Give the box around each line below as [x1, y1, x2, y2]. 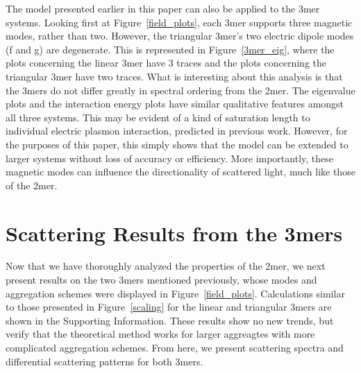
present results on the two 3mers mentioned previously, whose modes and [6, 272, 317, 287]
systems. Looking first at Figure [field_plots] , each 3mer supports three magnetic [6, 15, 353, 29]
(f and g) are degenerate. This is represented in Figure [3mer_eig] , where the [6, 42, 335, 56]
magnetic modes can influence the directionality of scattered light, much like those [6, 164, 355, 179]
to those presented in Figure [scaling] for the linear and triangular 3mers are [6, 300, 332, 314]
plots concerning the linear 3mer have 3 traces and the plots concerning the [6, 55, 327, 70]
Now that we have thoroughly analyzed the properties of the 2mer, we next [6, 259, 326, 273]
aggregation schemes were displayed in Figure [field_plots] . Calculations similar [6, 286, 345, 300]
